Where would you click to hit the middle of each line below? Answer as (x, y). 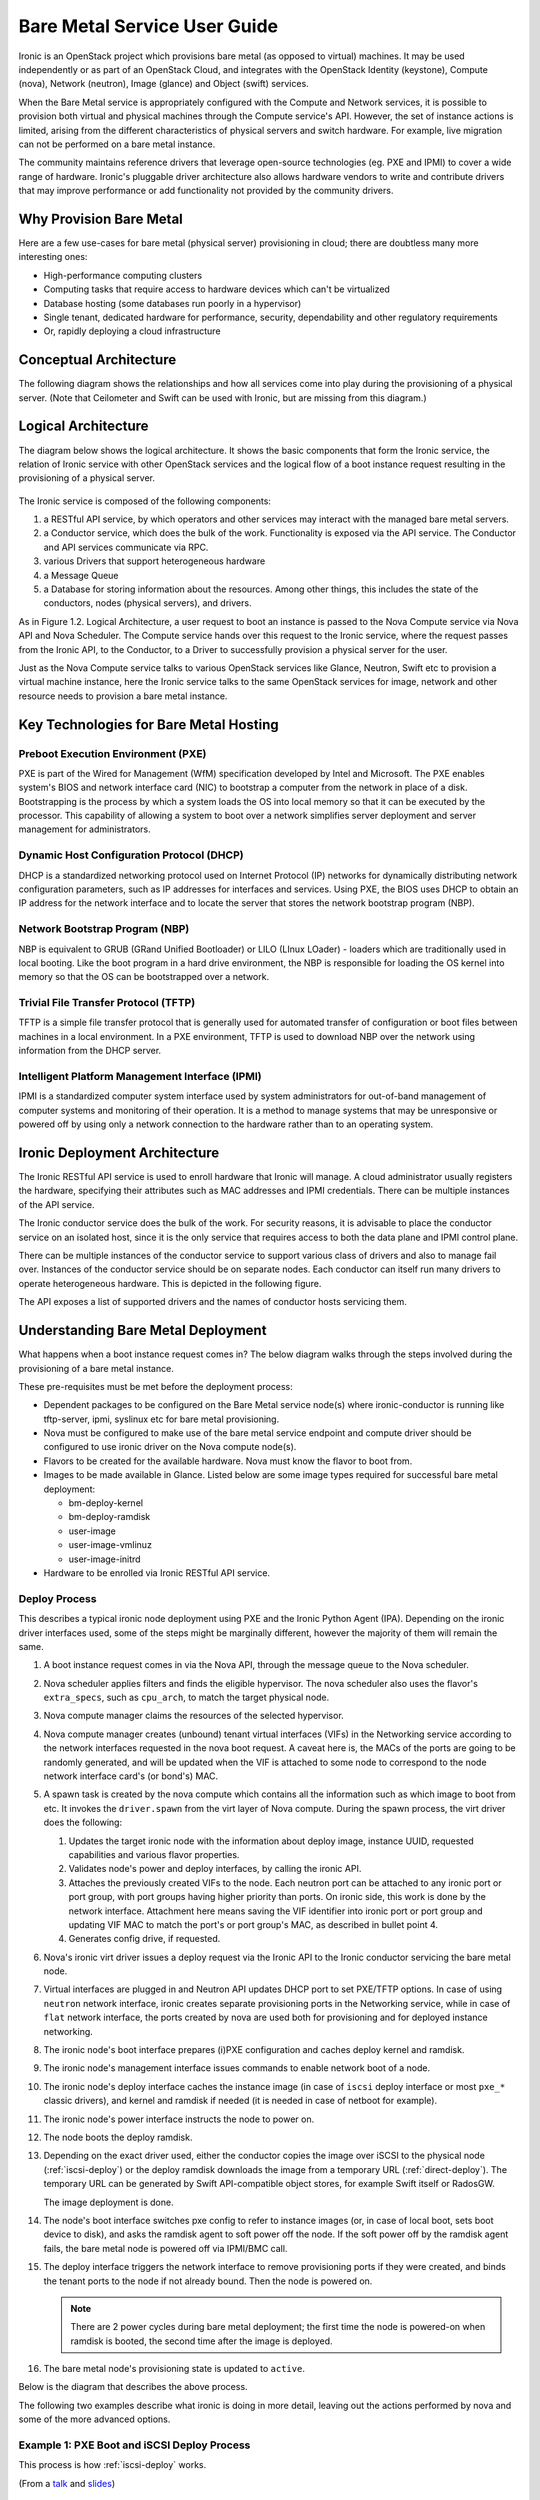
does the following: (83, 1822)
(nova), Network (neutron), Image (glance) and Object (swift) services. (163, 84)
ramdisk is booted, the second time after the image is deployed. (202, 2341)
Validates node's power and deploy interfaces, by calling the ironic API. (215, 1869)
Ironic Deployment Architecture (119, 1152)
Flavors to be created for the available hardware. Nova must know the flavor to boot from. (228, 1461)
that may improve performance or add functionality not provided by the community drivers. (206, 191)
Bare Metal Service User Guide (148, 26)
